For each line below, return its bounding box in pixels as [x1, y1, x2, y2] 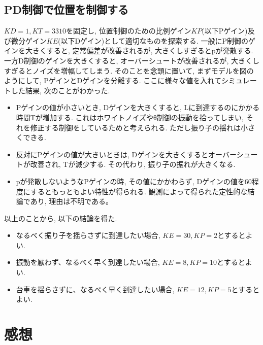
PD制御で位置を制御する [4, 2, 129, 17]
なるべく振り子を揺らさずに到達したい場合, [16, 230, 160, 240]
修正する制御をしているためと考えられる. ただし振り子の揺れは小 [30, 122, 248, 132]
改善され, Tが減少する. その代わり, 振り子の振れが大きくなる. [30, 159, 236, 169]
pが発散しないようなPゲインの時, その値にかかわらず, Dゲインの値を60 [16, 176, 252, 186]
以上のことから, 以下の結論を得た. [4, 213, 117, 223]
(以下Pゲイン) [202, 25, 248, 36]
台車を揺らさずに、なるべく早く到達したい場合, [16, 284, 175, 294]
